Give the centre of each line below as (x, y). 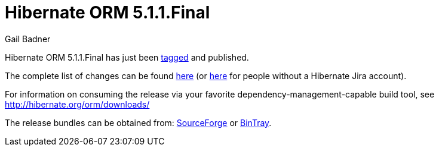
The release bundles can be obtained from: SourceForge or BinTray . (138, 122)
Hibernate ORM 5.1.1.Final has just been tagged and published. (127, 57)
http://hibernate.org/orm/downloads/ (77, 104)
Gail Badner (28, 39)
